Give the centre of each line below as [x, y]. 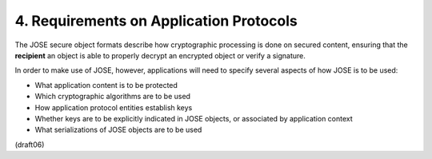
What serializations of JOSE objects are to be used [118, 130]
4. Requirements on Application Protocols [156, 21]
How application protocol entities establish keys [114, 107]
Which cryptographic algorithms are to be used [113, 97]
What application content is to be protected [106, 85]
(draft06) [30, 145]
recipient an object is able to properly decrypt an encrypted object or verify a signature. [160, 55]
